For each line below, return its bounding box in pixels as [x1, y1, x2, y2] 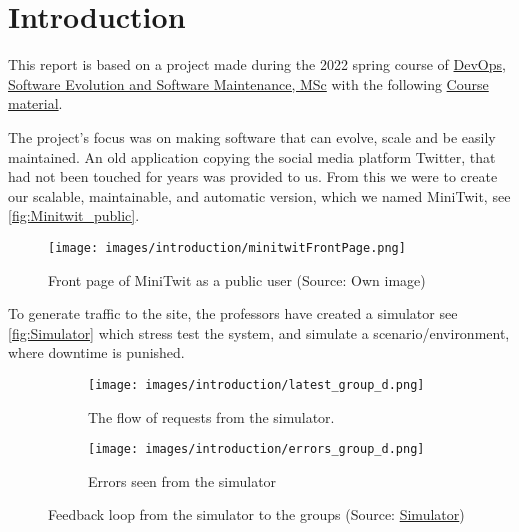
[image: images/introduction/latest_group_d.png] [88, 377, 425, 392]
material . [8, 93, 63, 114]
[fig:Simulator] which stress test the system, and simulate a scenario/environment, [8, 322, 510, 343]
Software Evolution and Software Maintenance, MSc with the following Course [8, 73, 489, 94]
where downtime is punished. [8, 342, 185, 363]
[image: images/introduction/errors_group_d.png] [88, 442, 425, 457]
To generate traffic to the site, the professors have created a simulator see [8, 303, 458, 324]
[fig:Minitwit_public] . [8, 205, 140, 226]
